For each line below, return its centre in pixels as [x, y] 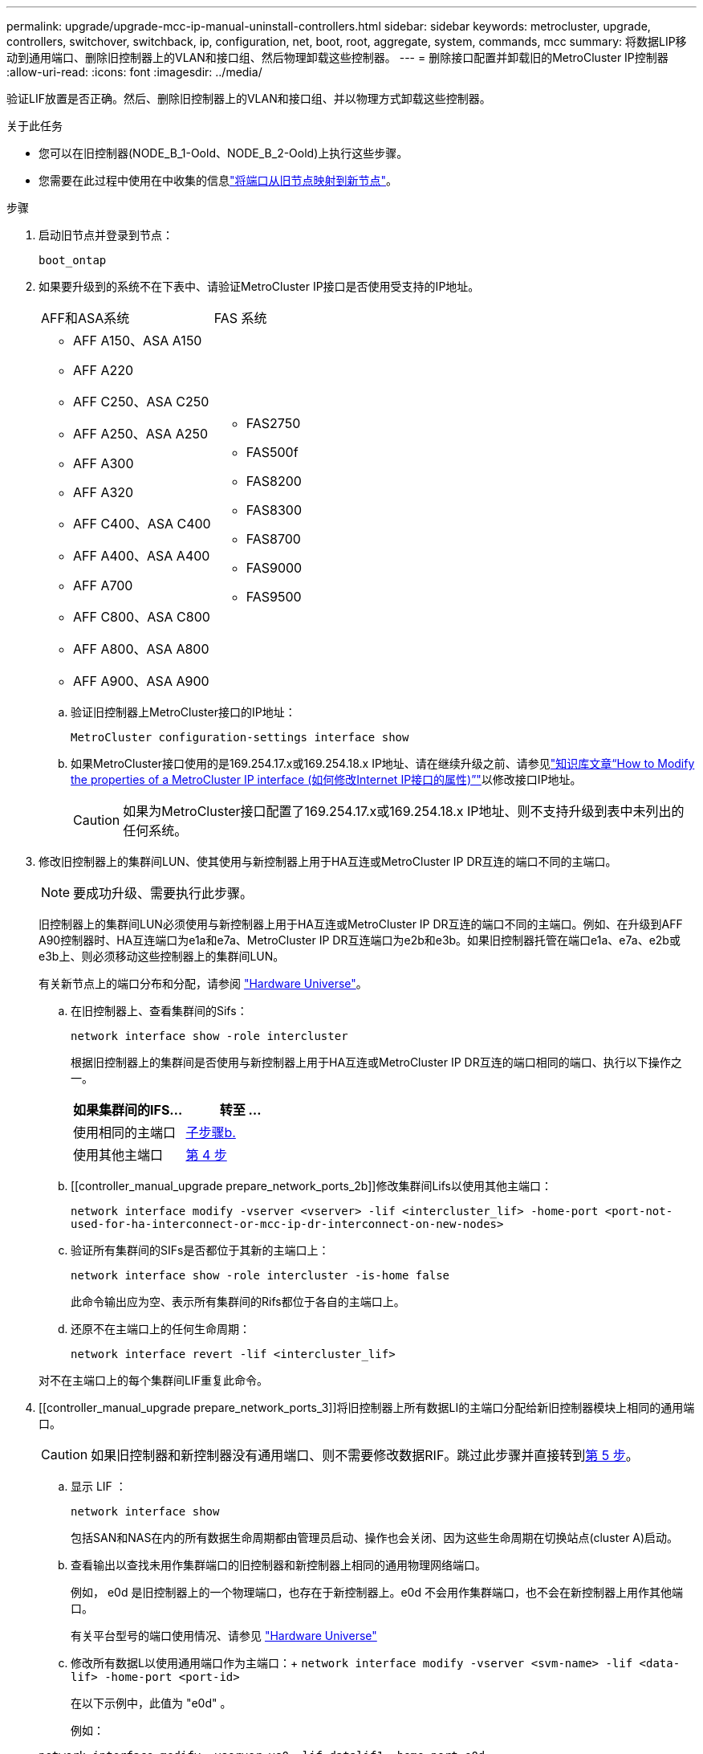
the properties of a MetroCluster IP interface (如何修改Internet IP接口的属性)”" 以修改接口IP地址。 [326, 779]
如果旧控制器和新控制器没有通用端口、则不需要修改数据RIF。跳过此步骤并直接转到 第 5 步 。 [365, 1455]
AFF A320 [104, 492]
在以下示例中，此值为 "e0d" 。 [151, 1703]
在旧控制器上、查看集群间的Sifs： [159, 1011]
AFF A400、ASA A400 [142, 556]
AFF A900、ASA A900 [141, 681]
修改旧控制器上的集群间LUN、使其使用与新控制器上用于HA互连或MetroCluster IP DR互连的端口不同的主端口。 [328, 861]
